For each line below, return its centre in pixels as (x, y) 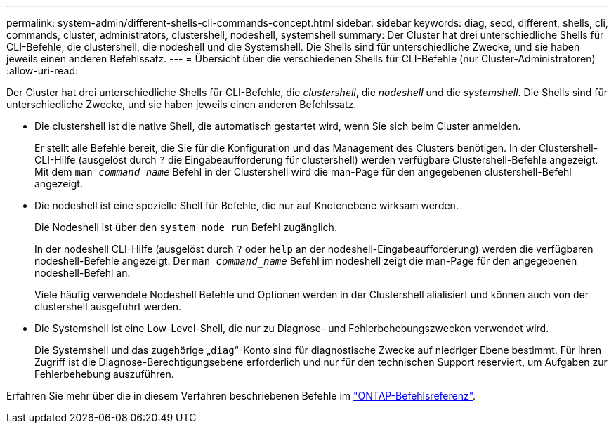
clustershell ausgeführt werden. (108, 306)
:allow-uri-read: (42, 71)
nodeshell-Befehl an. (83, 273)
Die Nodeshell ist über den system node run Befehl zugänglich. (186, 227)
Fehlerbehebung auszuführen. (104, 374)
